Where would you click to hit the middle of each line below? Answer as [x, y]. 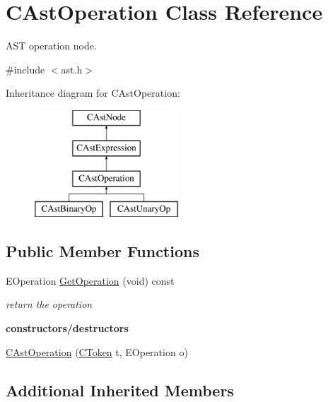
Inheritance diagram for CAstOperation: [93, 93]
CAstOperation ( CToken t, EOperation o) [97, 351]
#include [25, 69]
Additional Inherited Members [120, 390]
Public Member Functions [102, 251]
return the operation [49, 304]
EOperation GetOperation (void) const [90, 280]
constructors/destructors [67, 328]
